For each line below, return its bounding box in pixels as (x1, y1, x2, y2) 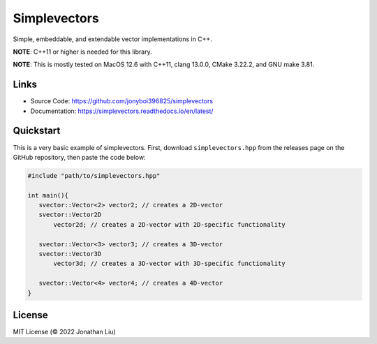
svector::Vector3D (38, 250, 102, 258)
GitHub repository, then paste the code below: (13, 153, 146, 161)
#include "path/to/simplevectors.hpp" (27, 172, 161, 179)
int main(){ (27, 191, 69, 199)
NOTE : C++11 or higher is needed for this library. (13, 47, 153, 56)
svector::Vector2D (38, 211, 102, 219)
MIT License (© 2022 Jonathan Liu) (13, 328, 116, 336)
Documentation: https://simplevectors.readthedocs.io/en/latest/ (30, 107, 214, 115)
